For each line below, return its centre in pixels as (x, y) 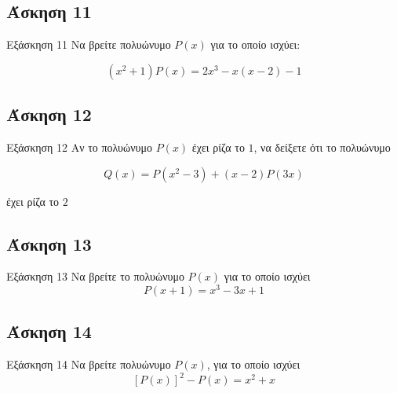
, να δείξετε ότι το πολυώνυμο (322, 147)
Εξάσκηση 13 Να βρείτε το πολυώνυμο (95, 276)
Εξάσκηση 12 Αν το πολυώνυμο (80, 147)
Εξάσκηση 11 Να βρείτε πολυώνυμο (89, 44)
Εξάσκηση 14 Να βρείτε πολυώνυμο (89, 364)
